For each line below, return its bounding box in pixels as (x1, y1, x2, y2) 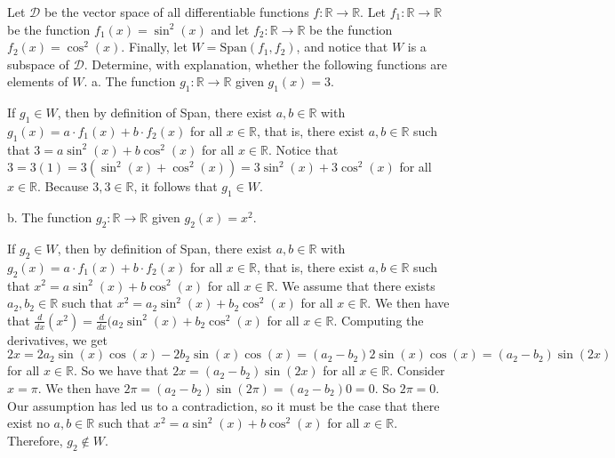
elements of (7, 72, 68, 91)
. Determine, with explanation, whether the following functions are (84, 54, 448, 73)
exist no (7, 414, 50, 432)
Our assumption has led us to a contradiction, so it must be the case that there (7, 396, 440, 414)
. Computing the (333, 310, 424, 329)
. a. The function (84, 72, 176, 91)
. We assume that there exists (274, 276, 435, 294)
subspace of (7, 54, 69, 73)
